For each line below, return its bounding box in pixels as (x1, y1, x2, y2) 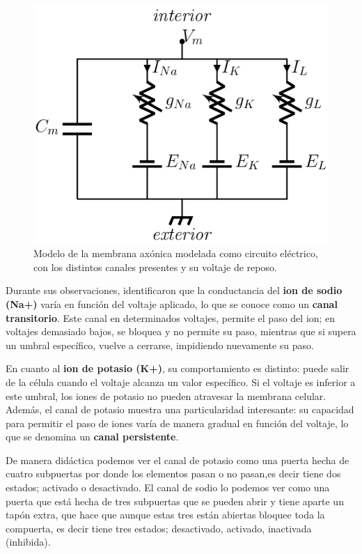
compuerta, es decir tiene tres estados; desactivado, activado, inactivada (6, 521, 312, 535)
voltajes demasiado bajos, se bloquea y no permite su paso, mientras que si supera (6, 324, 356, 339)
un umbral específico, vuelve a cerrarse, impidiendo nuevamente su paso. (6, 337, 315, 352)
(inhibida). (6, 534, 51, 549)
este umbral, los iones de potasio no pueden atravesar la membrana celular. (6, 388, 326, 403)
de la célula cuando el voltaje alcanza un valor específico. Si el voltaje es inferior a (6, 374, 356, 389)
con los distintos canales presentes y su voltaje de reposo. (33, 259, 277, 274)
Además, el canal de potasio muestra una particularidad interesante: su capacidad (6, 402, 354, 417)
